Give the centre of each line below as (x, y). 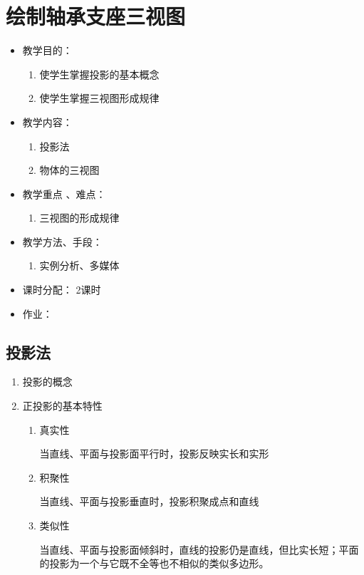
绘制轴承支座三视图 (96, 16)
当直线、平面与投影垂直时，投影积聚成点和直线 (149, 501)
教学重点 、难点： (64, 193)
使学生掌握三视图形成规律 (99, 98)
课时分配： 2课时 (62, 290)
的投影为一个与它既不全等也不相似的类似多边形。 (154, 563)
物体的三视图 (69, 170)
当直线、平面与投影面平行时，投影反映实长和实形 (154, 454)
